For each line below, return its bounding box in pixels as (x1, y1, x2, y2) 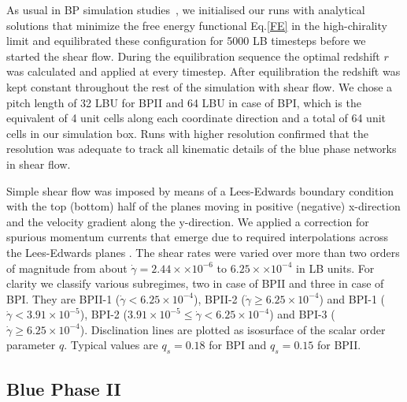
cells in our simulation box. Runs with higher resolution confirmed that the (6, 125, 368, 141)
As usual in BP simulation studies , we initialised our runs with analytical (6, 2, 365, 17)
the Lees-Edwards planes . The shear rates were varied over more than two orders (6, 244, 400, 260)
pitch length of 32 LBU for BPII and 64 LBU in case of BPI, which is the (6, 94, 361, 110)
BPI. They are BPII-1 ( (6, 290, 120, 307)
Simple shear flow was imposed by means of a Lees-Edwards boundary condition (6, 182, 394, 199)
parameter (6, 337, 56, 353)
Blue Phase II (6, 376, 121, 400)
